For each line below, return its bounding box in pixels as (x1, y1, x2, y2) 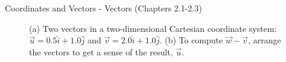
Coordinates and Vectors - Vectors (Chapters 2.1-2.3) (5, 2, 202, 14)
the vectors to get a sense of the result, (29, 45, 173, 58)
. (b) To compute (159, 34, 223, 46)
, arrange (248, 34, 281, 46)
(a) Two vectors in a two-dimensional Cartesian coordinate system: (29, 22, 277, 34)
